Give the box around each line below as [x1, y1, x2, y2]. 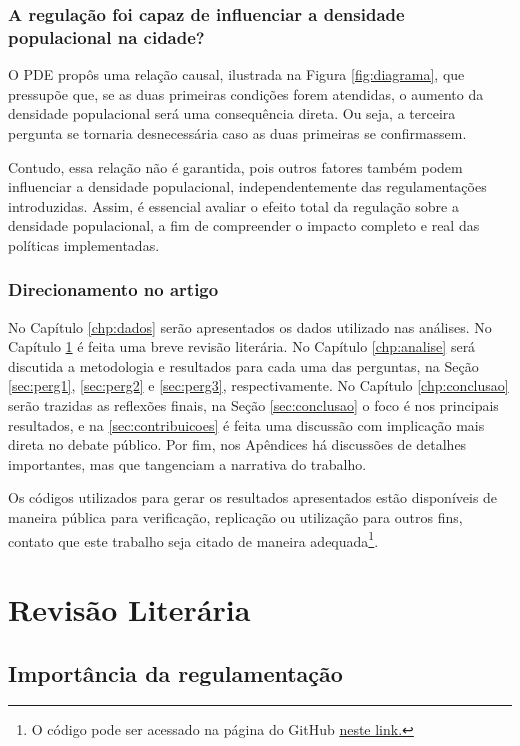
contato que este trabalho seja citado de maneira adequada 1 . [8, 527, 379, 551]
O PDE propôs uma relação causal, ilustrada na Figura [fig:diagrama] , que [8, 64, 465, 85]
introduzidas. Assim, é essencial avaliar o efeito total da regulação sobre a [8, 195, 459, 216]
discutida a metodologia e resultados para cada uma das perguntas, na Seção [8, 355, 479, 376]
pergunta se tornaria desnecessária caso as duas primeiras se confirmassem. [8, 122, 467, 143]
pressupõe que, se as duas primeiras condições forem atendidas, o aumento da [8, 83, 484, 104]
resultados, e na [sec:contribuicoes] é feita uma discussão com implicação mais [8, 414, 485, 435]
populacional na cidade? [8, 24, 205, 49]
